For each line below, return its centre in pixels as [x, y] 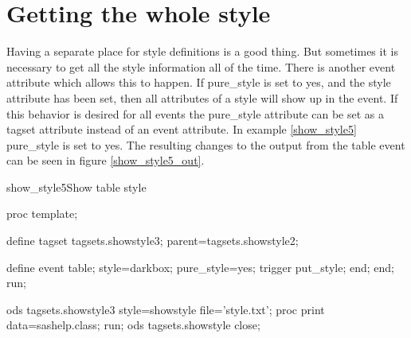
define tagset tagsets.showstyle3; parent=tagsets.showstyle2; [153, 241]
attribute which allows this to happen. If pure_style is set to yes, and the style [199, 82]
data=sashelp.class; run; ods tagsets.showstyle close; [133, 325]
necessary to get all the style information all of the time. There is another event [201, 66]
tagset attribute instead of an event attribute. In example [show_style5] [182, 129]
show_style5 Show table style [76, 186]
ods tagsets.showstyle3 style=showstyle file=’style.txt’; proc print [166, 309]
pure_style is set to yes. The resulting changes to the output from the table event [206, 144]
